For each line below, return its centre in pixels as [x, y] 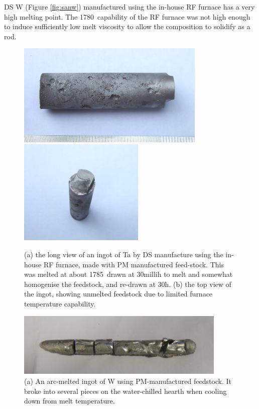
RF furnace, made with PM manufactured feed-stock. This [134, 264]
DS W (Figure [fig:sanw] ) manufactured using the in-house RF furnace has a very [129, 7]
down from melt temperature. [70, 401]
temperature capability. [60, 303]
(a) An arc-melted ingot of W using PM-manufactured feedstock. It [128, 381]
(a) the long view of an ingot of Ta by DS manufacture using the [124, 254]
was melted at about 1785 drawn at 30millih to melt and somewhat [128, 274]
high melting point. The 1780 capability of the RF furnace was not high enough [127, 16]
